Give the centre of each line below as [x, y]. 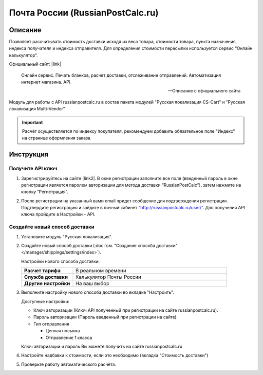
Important [33, 122]
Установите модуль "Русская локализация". [67, 236]
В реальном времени [101, 271]
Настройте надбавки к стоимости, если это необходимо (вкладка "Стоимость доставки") [115, 356]
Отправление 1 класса [69, 338]
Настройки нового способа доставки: [60, 261]
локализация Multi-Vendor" [37, 109]
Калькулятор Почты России [108, 277]
